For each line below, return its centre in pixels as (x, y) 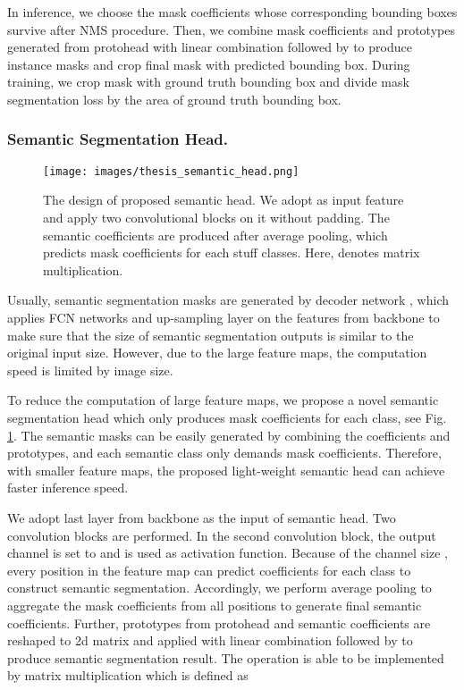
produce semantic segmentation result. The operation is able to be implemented (226, 657)
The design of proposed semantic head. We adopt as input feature (224, 200)
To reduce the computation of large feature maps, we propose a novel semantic (223, 400)
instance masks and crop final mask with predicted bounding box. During (209, 64)
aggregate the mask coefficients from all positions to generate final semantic (215, 605)
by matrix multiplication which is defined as (128, 675)
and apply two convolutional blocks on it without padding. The (216, 218)
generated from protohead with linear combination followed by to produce (210, 47)
